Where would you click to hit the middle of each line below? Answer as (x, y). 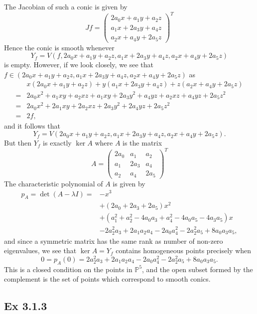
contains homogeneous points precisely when (184, 250)
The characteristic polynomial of (54, 183)
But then (18, 143)
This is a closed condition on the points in (68, 269)
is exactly (57, 143)
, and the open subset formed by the (197, 269)
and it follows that (32, 125)
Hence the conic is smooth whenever (59, 47)
